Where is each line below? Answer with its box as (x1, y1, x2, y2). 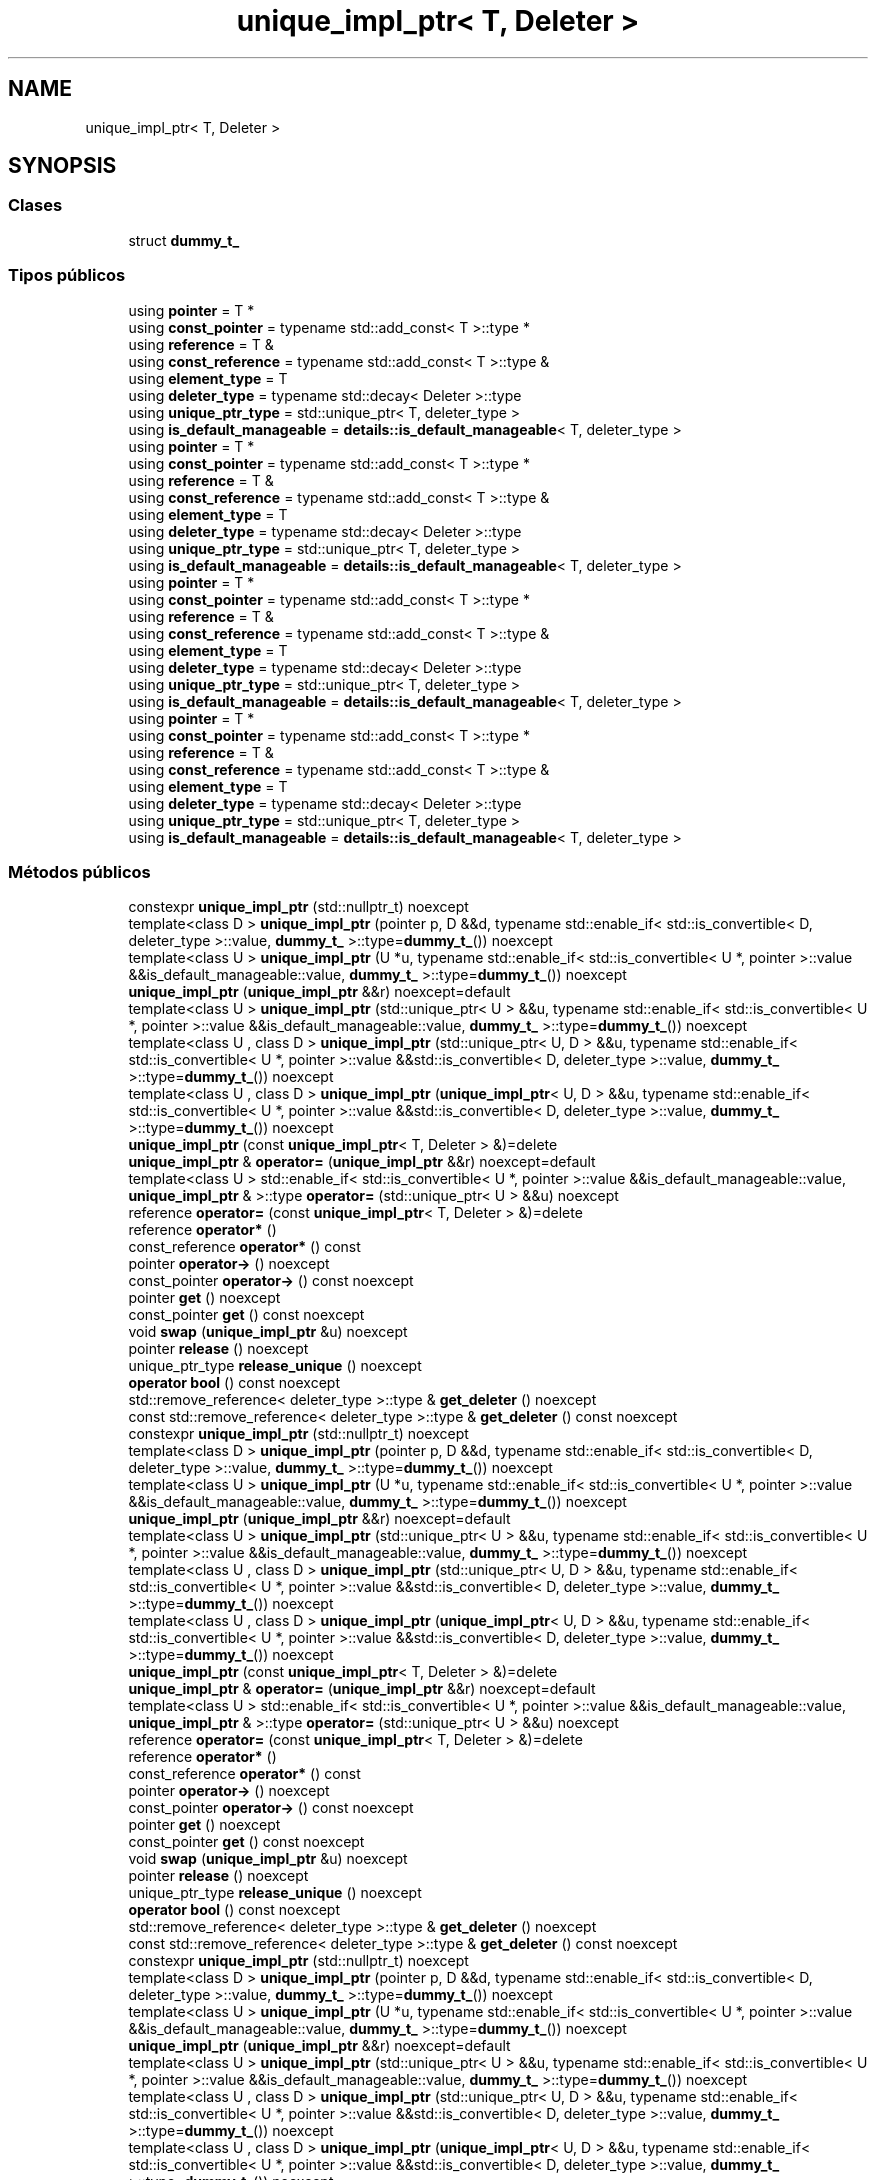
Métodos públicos (8, 861, 151, 882)
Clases (8, 195, 63, 216)
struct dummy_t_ (128, 231, 240, 249)
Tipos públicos (8, 265, 126, 286)
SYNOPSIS (8, 153, 117, 179)
